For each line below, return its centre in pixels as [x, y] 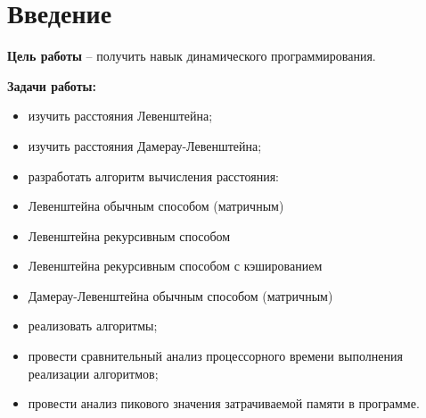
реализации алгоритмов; [93, 373]
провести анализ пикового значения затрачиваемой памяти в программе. [224, 403]
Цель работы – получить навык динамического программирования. [192, 56]
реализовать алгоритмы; [93, 326]
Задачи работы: [52, 85]
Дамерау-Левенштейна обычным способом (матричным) [180, 295]
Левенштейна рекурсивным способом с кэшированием [175, 266]
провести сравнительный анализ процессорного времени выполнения [215, 356]
